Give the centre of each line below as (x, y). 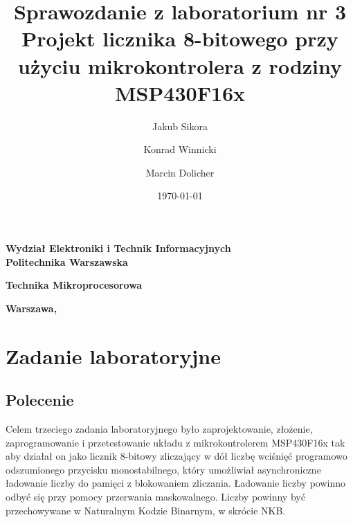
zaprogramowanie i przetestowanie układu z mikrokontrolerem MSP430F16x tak (175, 442)
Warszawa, (31, 308)
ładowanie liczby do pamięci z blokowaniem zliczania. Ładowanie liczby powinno (175, 483)
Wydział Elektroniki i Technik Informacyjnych (118, 248)
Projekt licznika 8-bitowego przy (180, 38)
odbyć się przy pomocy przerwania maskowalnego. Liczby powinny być (155, 496)
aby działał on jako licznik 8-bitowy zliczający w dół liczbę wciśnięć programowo (176, 456)
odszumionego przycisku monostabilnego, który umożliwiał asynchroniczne (163, 469)
